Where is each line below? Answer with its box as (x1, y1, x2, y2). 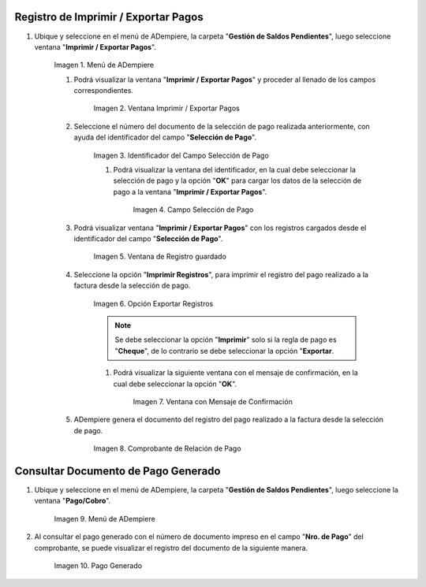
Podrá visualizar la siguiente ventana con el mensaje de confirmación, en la (113, 368, 358, 377)
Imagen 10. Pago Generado (54, 560, 142, 570)
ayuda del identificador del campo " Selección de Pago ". (73, 132, 256, 142)
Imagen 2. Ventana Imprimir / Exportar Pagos (93, 103, 240, 113)
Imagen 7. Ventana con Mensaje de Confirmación (133, 396, 293, 406)
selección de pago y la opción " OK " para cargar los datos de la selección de (113, 176, 362, 185)
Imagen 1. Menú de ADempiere (54, 60, 154, 70)
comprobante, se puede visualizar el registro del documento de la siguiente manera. (34, 543, 308, 552)
